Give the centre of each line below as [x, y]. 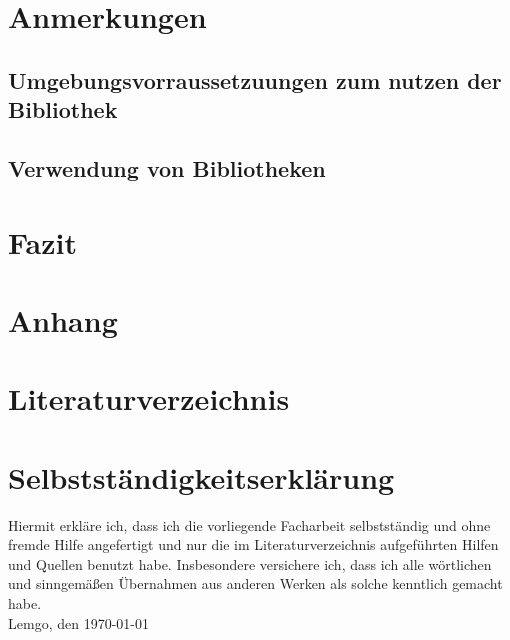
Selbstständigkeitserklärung [201, 476]
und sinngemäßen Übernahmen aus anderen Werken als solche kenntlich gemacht [255, 583]
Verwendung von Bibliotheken [167, 167]
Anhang [63, 319]
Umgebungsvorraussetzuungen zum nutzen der [255, 79]
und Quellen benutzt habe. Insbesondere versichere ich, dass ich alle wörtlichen [250, 563]
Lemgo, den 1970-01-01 [78, 622]
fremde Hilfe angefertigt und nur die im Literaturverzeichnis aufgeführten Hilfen [253, 544]
